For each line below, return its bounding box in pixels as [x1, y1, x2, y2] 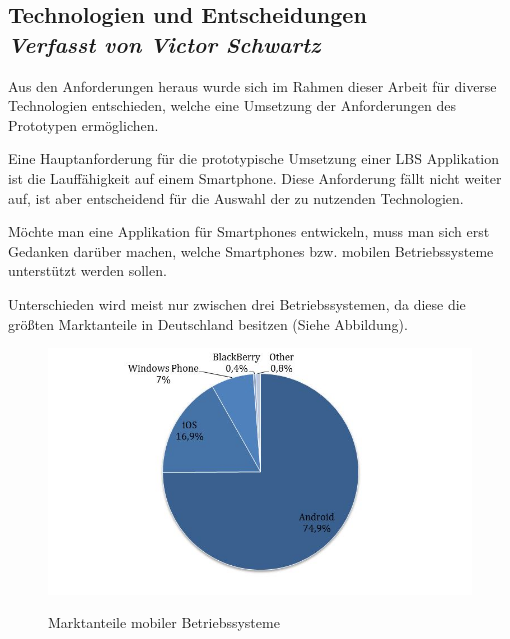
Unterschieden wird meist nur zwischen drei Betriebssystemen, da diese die [8, 293, 466, 314]
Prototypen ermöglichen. [8, 114, 159, 135]
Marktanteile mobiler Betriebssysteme [48, 612, 280, 633]
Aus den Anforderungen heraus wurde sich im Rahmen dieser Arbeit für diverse [8, 75, 497, 96]
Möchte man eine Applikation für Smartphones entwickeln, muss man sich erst [8, 221, 490, 242]
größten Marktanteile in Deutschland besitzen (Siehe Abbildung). [8, 313, 408, 334]
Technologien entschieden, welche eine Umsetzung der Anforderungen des [8, 95, 456, 116]
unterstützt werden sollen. [8, 260, 167, 281]
